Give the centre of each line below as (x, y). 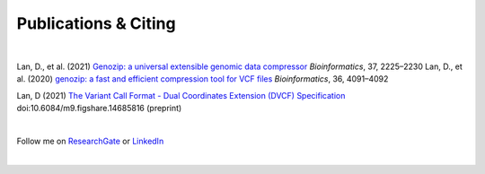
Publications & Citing (96, 23)
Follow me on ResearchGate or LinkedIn (90, 141)
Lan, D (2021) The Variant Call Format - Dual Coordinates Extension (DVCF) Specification (181, 95)
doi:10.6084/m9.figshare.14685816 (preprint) (99, 109)
